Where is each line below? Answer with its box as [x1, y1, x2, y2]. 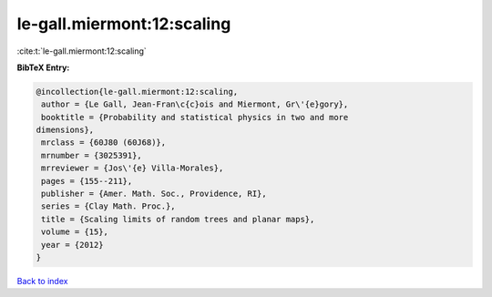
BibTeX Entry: [16, 62, 70, 73]
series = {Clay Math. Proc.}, [41, 201, 177, 211]
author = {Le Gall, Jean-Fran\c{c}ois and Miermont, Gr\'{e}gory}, [41, 99, 349, 109]
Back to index [16, 275, 68, 286]
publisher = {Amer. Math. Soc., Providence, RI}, [41, 189, 268, 200]
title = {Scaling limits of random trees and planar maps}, [41, 214, 315, 224]
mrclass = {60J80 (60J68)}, [41, 138, 167, 148]
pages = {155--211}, [41, 176, 133, 186]
